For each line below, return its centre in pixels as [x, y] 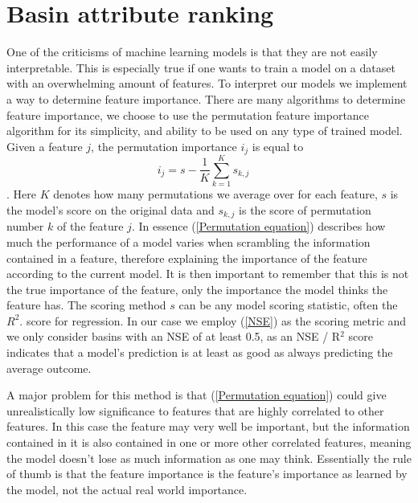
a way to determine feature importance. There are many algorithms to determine [206, 98]
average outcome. [49, 368]
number [25, 226]
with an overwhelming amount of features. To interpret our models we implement [207, 83]
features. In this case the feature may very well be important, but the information [208, 426]
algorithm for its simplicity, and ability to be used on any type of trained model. [205, 131]
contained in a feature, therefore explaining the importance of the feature [187, 258]
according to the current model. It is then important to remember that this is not [208, 274]
